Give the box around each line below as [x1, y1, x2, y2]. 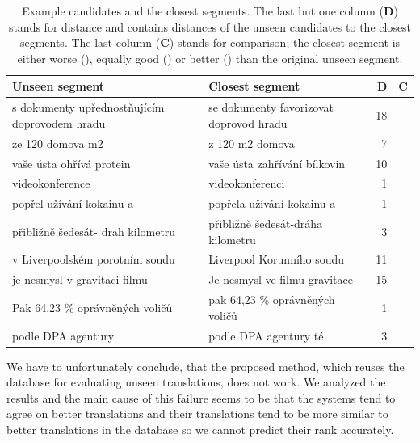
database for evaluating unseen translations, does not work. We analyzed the [6, 373, 386, 390]
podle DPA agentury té [208, 327, 324, 344]
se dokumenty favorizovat [208, 99, 334, 116]
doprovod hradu [208, 114, 288, 131]
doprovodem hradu [12, 114, 106, 131]
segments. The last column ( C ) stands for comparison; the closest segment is [19, 34, 401, 51]
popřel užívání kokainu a [12, 195, 134, 212]
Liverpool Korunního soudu [208, 251, 345, 268]
